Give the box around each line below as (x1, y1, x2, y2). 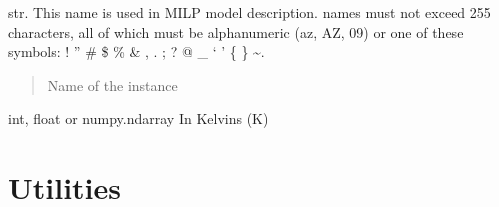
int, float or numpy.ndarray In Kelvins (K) (8, 108, 269, 129)
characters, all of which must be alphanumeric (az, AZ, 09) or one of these (8, 21, 464, 42)
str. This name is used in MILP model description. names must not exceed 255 (8, 2, 491, 22)
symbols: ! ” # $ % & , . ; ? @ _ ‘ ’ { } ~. (8, 41, 265, 62)
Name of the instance (47, 74, 178, 95)
